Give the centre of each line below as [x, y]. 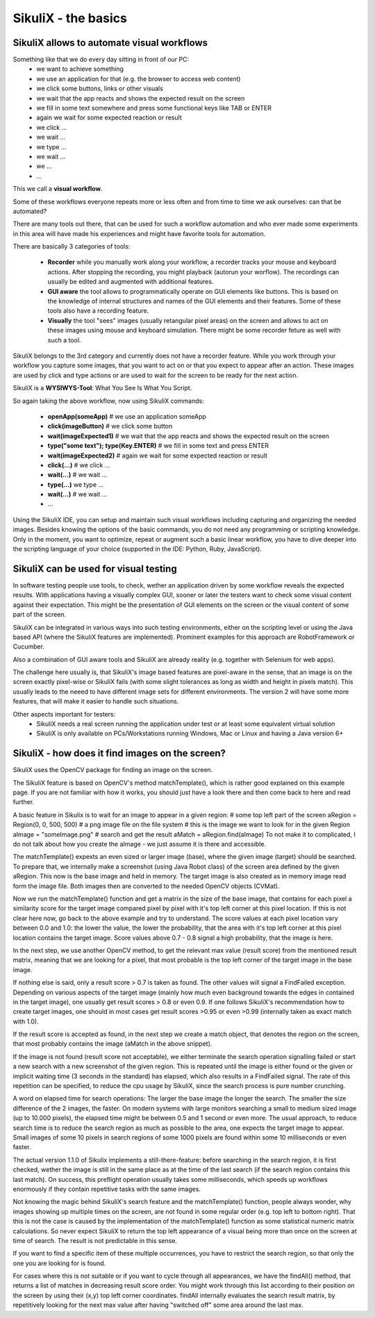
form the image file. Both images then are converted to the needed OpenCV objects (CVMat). [146, 886]
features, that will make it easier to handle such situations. [96, 701]
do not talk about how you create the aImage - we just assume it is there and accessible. [140, 844]
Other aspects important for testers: [64, 714]
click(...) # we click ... [79, 465]
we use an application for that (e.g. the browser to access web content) [139, 78]
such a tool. [64, 340]
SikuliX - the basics [70, 18]
